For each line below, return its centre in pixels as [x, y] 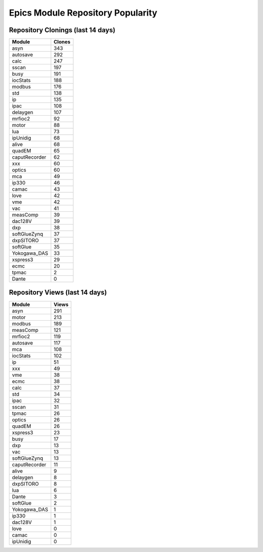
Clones [62, 42]
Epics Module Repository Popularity [83, 13]
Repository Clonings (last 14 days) [62, 30]
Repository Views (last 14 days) [58, 293]
